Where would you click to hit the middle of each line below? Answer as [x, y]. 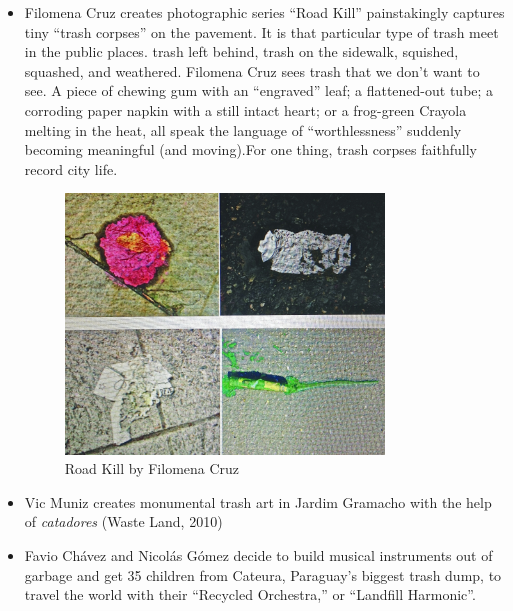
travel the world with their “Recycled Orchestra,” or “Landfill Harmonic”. [250, 594]
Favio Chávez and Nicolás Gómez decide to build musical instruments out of [258, 554]
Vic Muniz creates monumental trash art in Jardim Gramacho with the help [258, 501]
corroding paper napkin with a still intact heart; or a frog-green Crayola [245, 109]
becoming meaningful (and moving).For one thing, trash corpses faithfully [250, 149]
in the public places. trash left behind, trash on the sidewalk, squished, [241, 51]
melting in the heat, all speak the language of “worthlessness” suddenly [243, 129]
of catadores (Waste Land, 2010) [123, 521]
